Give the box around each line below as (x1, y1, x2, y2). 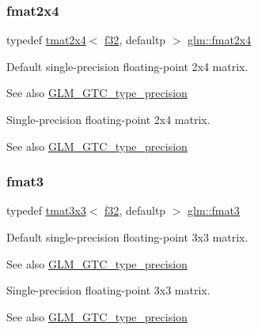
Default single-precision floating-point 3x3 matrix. (6, 229, 249, 245)
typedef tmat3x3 (6, 202, 86, 219)
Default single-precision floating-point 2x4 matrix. (6, 58, 249, 74)
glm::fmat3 (188, 202, 240, 219)
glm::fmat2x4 (188, 32, 252, 48)
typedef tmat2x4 (6, 32, 86, 48)
